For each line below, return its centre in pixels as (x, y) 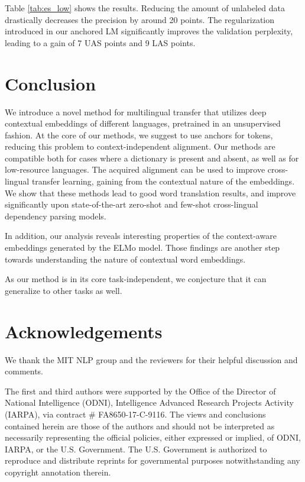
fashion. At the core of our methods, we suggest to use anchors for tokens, (139, 135)
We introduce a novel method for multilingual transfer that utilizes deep (136, 111)
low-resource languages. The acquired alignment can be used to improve (135, 169)
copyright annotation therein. (58, 472)
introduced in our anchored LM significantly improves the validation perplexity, (149, 31)
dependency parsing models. (56, 216)
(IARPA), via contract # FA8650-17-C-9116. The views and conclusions (135, 414)
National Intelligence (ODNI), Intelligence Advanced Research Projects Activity (149, 402)
